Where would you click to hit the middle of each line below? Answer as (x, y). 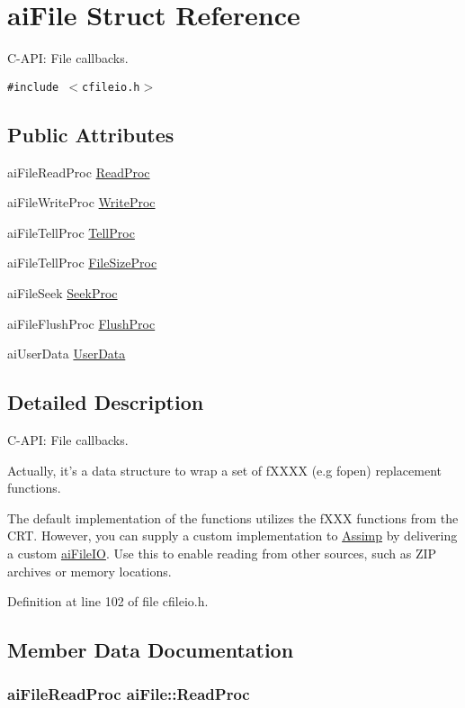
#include (33, 87)
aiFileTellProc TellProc (71, 232)
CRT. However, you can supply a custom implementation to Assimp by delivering (232, 536)
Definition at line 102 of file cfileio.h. (108, 601)
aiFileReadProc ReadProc (79, 172)
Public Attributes (91, 134)
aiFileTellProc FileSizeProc (82, 263)
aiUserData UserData (67, 354)
